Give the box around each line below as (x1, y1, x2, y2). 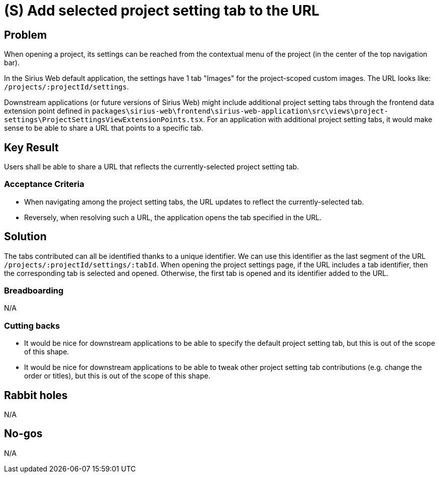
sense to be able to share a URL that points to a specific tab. (4, 124, 203, 133)
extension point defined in (4, 107, 90, 116)
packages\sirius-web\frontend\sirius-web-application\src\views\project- (92, 107, 389, 116)
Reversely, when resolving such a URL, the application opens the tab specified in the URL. (24, 213, 322, 222)
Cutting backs (4, 320, 60, 331)
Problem (4, 28, 47, 41)
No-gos (4, 427, 43, 440)
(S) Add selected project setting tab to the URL (4, 2, 319, 19)
